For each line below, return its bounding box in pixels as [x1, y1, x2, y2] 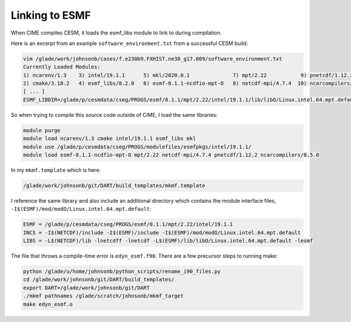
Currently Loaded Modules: [23, 64, 101, 70]
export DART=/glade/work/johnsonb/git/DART [23, 284, 150, 291]
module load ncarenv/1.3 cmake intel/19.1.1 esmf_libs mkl [23, 135, 196, 142]
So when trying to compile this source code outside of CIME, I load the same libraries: [11, 111, 218, 118]
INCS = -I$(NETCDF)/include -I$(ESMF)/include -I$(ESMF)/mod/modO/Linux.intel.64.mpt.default [23, 229, 301, 236]
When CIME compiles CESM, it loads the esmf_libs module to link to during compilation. [11, 29, 222, 36]
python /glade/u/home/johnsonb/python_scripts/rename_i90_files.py [23, 268, 221, 275]
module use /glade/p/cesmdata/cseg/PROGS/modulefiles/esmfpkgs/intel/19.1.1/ [23, 143, 252, 150]
